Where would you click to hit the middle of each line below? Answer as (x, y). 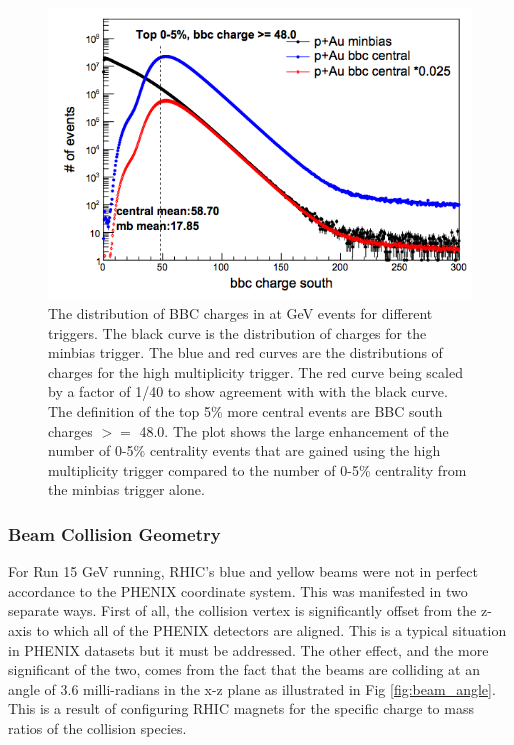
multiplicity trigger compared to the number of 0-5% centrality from (257, 469)
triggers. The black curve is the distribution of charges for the (237, 332)
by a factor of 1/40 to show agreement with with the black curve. (248, 391)
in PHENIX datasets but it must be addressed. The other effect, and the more (248, 649)
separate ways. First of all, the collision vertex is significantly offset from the (242, 610)
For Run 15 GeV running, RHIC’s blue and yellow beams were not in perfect (243, 571)
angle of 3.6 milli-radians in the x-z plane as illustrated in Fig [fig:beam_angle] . (252, 688)
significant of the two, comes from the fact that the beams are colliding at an (244, 669)
